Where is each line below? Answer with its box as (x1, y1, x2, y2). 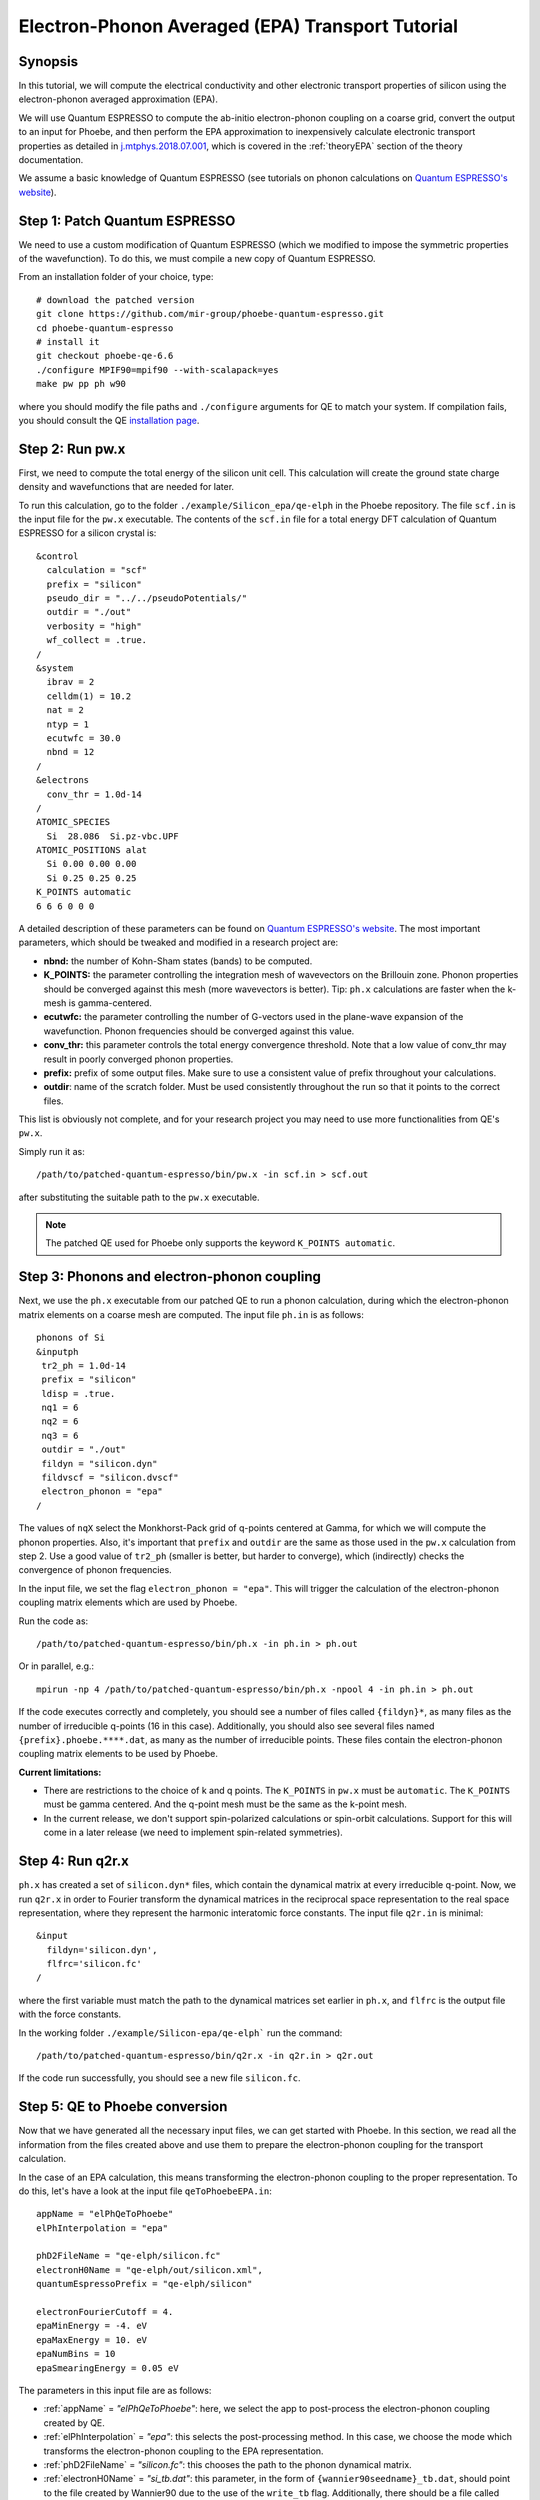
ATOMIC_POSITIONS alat (36, 845, 148, 856)
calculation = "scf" (46, 565, 148, 576)
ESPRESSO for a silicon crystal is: (18, 527, 157, 539)
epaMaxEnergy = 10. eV (36, 2334, 148, 2345)
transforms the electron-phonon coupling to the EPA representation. (43, 2445, 324, 2457)
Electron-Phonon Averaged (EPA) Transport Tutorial (18, 15, 459, 37)
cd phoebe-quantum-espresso (36, 322, 174, 334)
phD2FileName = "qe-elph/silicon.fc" (36, 2250, 222, 2262)
